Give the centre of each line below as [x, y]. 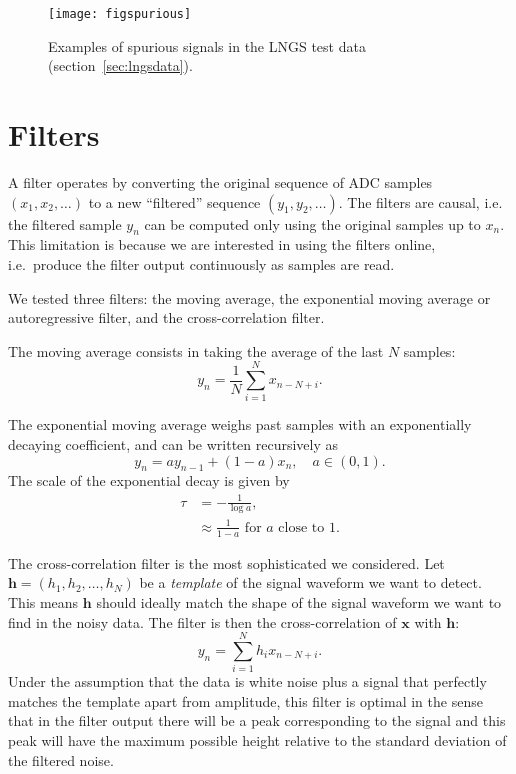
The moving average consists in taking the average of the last [196, 350]
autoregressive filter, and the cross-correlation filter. [166, 317]
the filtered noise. [61, 759]
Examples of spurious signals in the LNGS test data [207, 45]
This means [43, 601]
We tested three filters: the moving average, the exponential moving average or [249, 297]
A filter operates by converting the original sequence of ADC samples [220, 181]
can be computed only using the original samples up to [312, 223]
